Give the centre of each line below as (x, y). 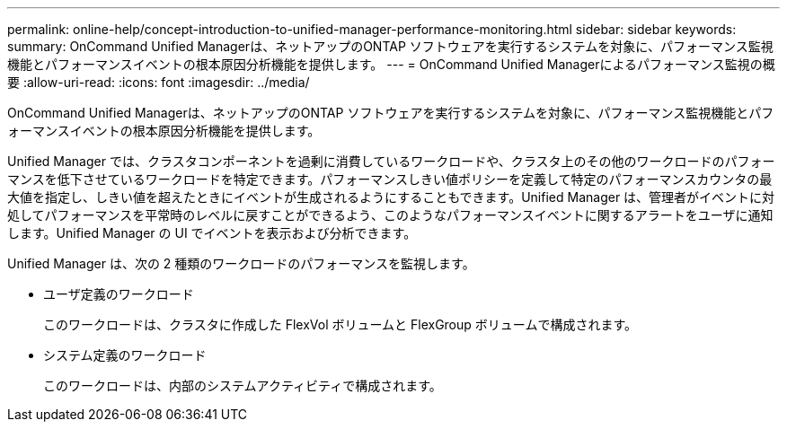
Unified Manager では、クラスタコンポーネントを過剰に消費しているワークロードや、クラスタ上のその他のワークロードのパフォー (391, 161)
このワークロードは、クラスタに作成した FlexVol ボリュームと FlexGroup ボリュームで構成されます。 (340, 324)
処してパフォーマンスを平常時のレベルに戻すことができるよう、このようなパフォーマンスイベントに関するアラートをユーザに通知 (390, 215)
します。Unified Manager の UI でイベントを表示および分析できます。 (212, 233)
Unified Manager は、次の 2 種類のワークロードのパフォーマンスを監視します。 (241, 263)
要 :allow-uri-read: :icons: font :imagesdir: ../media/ (159, 82)
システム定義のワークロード (125, 355)
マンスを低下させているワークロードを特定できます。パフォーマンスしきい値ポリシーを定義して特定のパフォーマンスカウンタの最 (390, 179)
